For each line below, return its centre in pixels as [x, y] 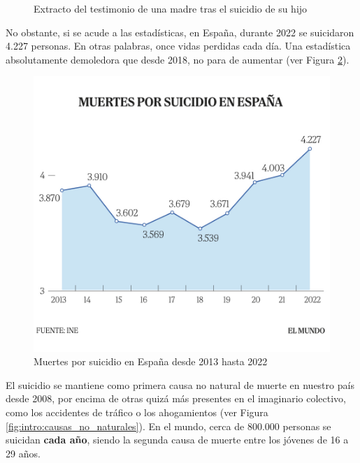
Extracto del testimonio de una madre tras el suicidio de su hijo [171, 8]
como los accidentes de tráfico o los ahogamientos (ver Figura [137, 412]
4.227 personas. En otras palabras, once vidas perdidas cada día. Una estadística [178, 46]
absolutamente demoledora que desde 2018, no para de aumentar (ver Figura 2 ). [178, 59]
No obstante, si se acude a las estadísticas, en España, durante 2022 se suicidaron [180, 32]
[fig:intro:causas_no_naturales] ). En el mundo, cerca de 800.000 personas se [168, 426]
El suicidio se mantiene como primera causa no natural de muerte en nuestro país [180, 384]
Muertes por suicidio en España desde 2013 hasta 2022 [151, 361]
